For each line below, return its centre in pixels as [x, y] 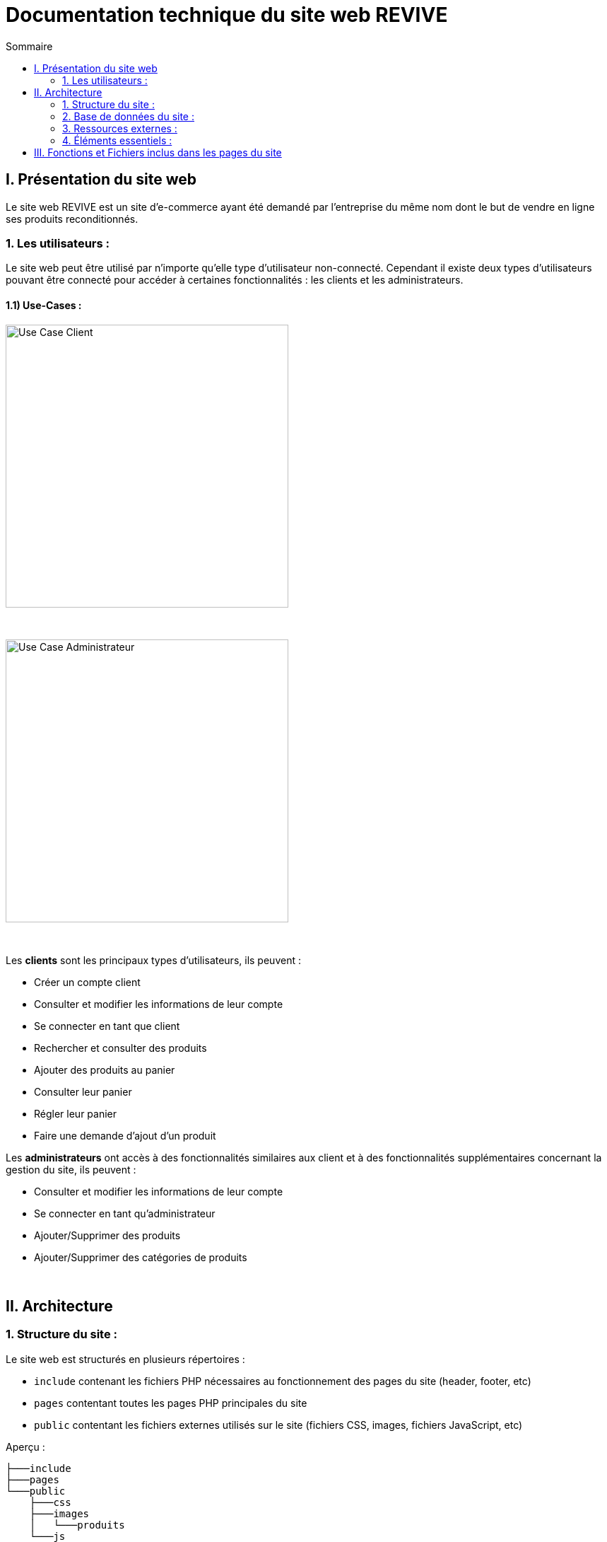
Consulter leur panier [83, 1091]
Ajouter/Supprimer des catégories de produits [141, 1257]
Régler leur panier [76, 1113]
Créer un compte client [87, 982]
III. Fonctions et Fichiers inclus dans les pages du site [158, 152]
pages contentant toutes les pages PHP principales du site [171, 1403]
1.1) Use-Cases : [44, 305]
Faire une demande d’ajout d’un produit [125, 1135]
